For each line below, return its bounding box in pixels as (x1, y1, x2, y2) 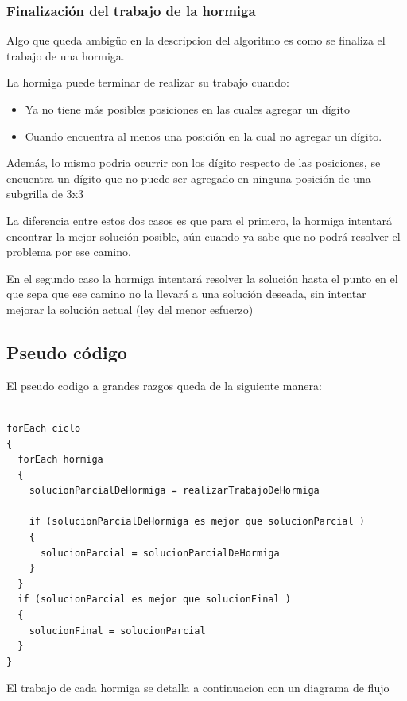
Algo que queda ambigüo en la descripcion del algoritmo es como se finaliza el (6, 32, 386, 48)
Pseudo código (6, 339, 127, 364)
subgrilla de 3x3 (6, 185, 83, 202)
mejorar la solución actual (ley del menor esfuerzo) (6, 300, 254, 317)
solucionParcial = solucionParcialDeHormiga (40, 547, 280, 559)
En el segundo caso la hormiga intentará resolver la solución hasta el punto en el (6, 269, 398, 286)
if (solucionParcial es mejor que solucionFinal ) (17, 594, 291, 606)
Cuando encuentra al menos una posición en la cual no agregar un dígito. (25, 127, 382, 144)
